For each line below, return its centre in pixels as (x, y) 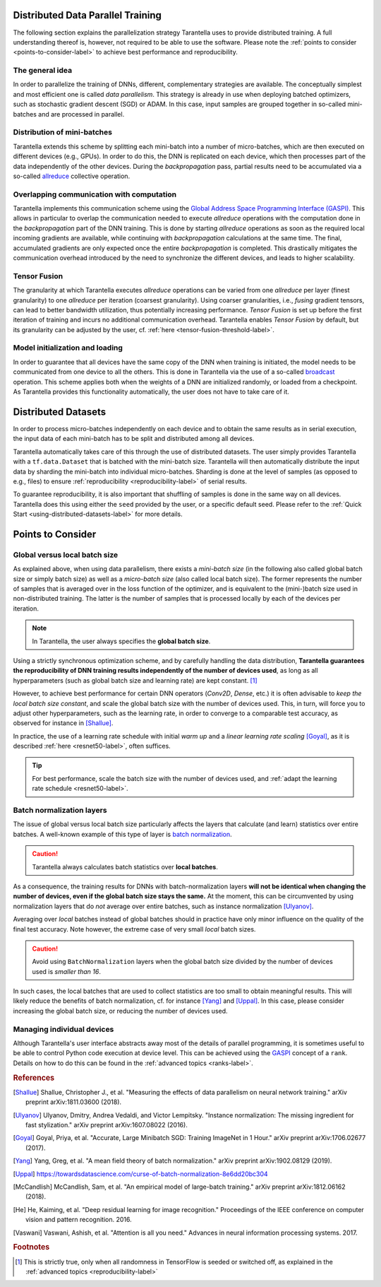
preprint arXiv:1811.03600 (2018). (74, 1102)
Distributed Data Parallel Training (87, 15)
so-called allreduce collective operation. (72, 176)
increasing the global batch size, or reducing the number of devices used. (121, 1011)
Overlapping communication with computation (95, 194)
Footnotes (31, 1247)
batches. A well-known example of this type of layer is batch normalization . (122, 834)
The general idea (43, 71)
